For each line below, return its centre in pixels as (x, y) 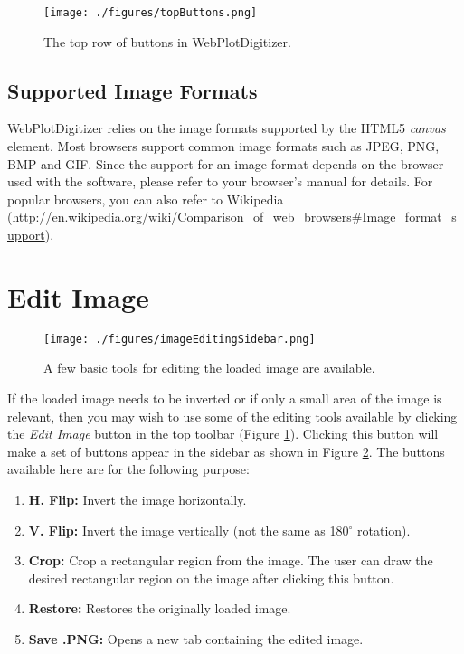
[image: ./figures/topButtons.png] (151, 13)
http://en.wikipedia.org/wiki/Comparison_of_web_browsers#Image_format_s (234, 217)
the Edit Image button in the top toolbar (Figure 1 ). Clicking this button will (223, 434)
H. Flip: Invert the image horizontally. (137, 499)
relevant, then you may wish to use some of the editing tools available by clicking (232, 416)
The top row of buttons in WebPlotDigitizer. (167, 41)
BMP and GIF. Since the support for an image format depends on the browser (226, 163)
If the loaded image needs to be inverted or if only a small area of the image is (225, 398)
